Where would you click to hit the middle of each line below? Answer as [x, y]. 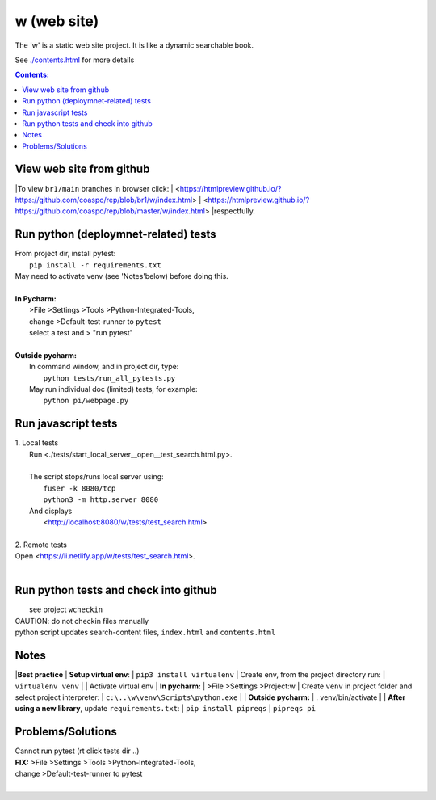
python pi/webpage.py [86, 401]
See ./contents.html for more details [75, 60]
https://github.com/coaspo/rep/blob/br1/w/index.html [104, 200]
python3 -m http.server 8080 [101, 500]
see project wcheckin [66, 609]
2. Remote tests [41, 545]
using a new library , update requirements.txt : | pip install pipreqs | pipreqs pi [166, 709]
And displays [51, 511]
